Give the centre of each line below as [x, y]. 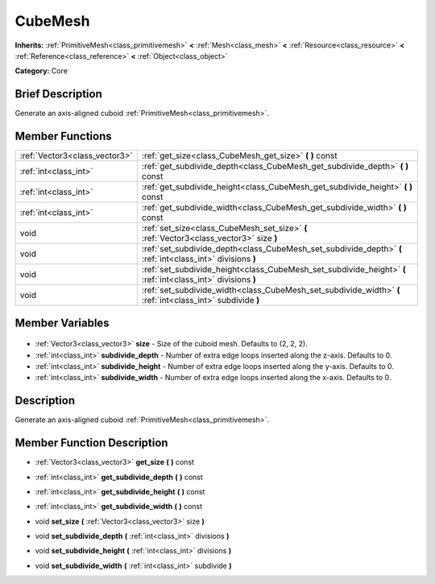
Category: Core [41, 71]
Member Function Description [91, 443]
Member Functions [63, 137]
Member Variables [62, 323]
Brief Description [58, 94]
